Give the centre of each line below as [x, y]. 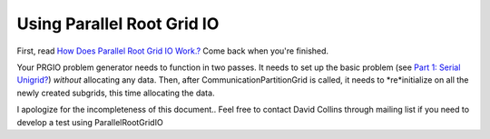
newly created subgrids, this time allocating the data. [116, 93]
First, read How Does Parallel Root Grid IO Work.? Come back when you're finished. [173, 51]
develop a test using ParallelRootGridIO [90, 122]
